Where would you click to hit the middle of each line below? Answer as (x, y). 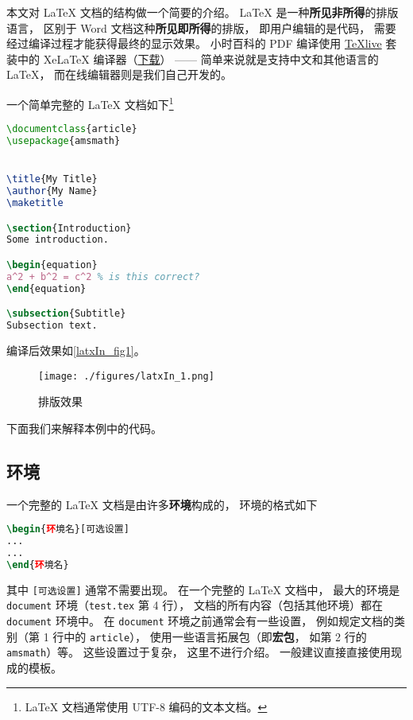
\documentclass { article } (72, 129)
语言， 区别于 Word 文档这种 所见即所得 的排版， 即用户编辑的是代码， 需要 (201, 27)
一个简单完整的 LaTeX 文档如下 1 (90, 103)
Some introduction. (58, 240)
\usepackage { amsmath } (64, 141)
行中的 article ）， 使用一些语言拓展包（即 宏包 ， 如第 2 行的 (210, 636)
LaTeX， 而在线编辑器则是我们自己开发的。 (120, 74)
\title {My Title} (52, 179)
